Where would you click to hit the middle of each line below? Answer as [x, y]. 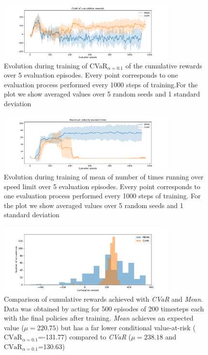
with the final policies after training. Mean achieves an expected [99, 318]
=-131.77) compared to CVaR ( [84, 337]
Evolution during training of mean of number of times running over [104, 177]
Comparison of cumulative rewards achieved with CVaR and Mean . [103, 299]
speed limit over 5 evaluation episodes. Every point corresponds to [102, 186]
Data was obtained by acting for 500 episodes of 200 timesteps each [104, 308]
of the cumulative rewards [164, 65]
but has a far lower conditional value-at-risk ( [128, 327]
